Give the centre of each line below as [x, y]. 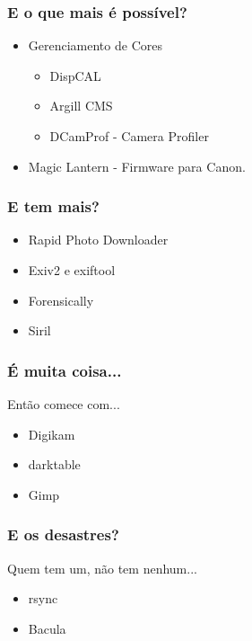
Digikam [52, 434]
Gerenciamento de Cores [95, 45]
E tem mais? [53, 206]
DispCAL [75, 75]
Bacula [47, 628]
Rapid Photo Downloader [98, 240]
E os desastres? [63, 534]
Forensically [61, 300]
